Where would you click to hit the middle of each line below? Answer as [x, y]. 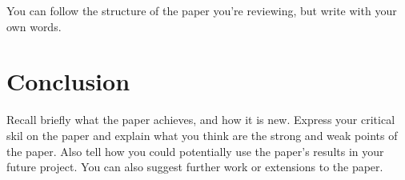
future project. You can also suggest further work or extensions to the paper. [195, 167]
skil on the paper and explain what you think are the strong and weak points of [202, 135]
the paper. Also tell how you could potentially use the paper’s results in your [195, 151]
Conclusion [68, 81]
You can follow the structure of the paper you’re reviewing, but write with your [202, 10]
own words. [34, 26]
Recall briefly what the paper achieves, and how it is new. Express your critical [201, 120]
